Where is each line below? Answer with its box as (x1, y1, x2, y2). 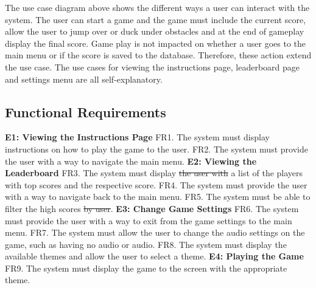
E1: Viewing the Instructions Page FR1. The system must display (5, 131, 270, 143)
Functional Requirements (5, 102, 166, 121)
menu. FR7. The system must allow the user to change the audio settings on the (5, 226, 305, 239)
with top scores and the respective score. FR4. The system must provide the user (5, 178, 307, 191)
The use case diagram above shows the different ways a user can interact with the (5, 1, 310, 13)
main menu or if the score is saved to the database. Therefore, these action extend (5, 49, 312, 61)
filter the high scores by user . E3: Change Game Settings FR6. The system (5, 202, 299, 214)
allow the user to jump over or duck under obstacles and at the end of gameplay (5, 25, 304, 38)
